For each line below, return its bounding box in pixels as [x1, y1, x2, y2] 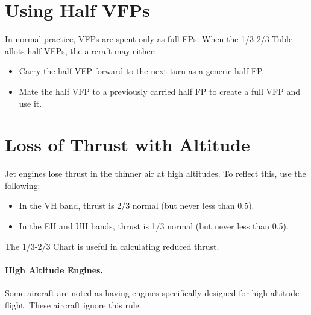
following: [5, 179, 40, 191]
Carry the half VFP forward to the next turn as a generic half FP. [19, 65, 265, 77]
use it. [19, 97, 42, 109]
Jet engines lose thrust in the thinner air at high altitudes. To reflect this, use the [5, 167, 306, 180]
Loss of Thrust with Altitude [5, 132, 250, 157]
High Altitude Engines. [5, 263, 103, 276]
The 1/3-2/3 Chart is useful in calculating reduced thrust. [5, 240, 219, 252]
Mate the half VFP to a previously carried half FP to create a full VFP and [19, 84, 300, 97]
